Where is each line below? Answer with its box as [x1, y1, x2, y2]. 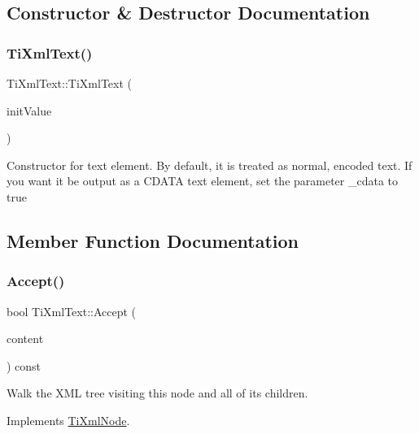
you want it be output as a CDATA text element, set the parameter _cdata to [7, 172, 399, 189]
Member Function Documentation [7, 228, 299, 253]
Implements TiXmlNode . [7, 411, 130, 428]
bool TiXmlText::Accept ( [7, 302, 137, 319]
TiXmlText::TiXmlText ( [7, 75, 132, 91]
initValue [7, 102, 52, 119]
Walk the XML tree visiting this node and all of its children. [7, 384, 308, 401]
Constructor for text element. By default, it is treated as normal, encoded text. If [7, 156, 412, 173]
